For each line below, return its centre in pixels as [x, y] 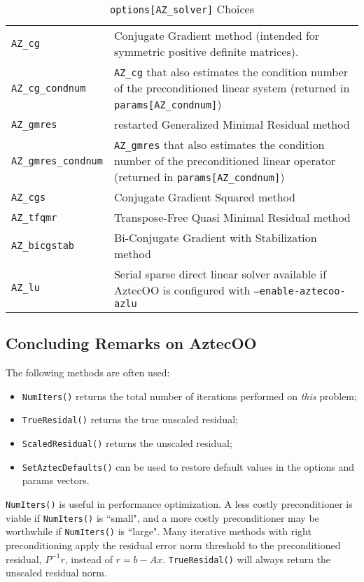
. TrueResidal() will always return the [247, 559]
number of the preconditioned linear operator [225, 161]
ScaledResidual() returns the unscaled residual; [127, 443]
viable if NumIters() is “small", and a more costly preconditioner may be [162, 517]
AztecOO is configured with [182, 290]
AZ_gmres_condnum [57, 161]
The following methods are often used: [88, 372]
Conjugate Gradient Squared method [204, 197]
